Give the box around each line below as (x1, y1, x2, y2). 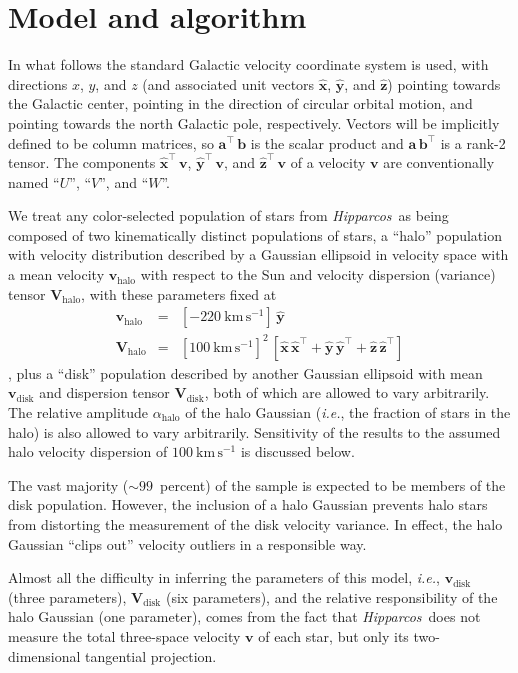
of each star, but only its (258, 625, 409, 646)
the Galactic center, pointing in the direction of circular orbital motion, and (8, 93, 473, 114)
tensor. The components (8, 152, 156, 173)
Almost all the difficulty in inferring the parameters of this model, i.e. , (8, 567, 440, 588)
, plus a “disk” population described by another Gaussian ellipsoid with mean (8, 362, 483, 383)
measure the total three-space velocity (8, 625, 241, 646)
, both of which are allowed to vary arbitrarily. (204, 382, 490, 403)
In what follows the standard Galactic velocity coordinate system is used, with (8, 54, 489, 75)
